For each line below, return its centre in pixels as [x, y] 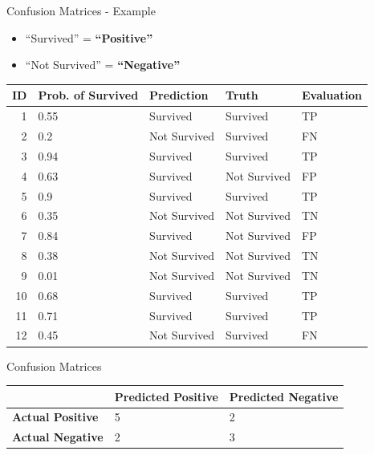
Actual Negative [58, 437]
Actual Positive [55, 417]
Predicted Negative [284, 396]
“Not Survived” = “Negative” [103, 65]
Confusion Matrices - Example [81, 10]
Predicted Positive [166, 396]
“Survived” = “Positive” [89, 37]
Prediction [179, 95]
